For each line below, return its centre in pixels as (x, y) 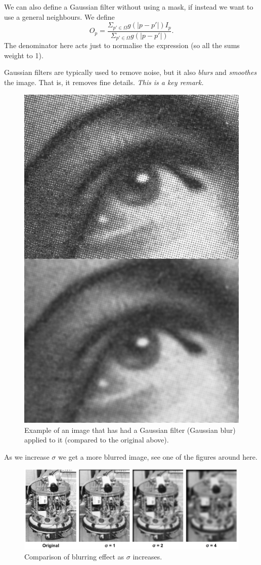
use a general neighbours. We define (59, 16)
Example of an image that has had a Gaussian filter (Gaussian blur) (130, 430)
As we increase (27, 456)
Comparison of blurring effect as (74, 557)
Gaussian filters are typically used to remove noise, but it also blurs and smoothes (130, 72)
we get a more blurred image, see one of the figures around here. (158, 456)
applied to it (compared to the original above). (97, 440)
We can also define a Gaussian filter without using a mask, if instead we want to (129, 7)
